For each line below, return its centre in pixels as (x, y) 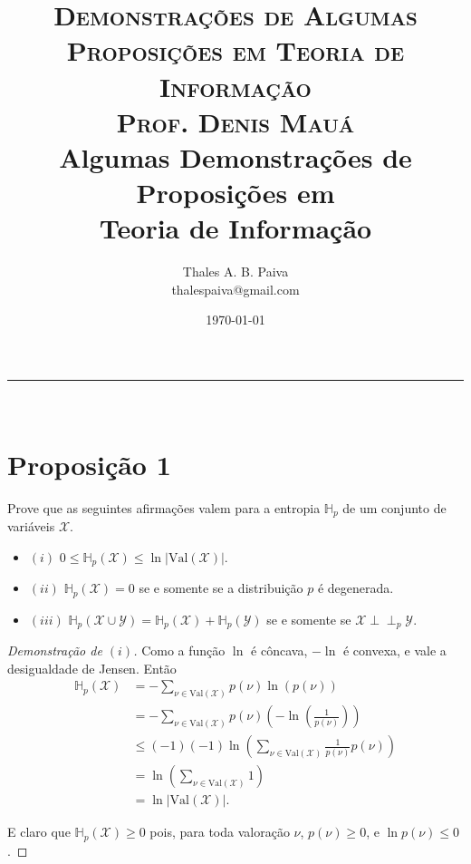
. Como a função (179, 650)
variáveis (31, 526)
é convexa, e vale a (394, 650)
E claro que (39, 832)
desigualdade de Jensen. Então (92, 668)
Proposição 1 (89, 464)
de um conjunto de (394, 507)
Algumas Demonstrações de (235, 156)
